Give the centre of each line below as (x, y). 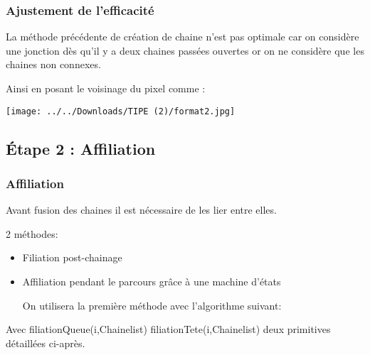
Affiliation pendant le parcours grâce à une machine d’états (152, 282)
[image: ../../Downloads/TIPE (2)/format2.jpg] (121, 111)
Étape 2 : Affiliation (81, 148)
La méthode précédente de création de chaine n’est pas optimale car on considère (183, 37)
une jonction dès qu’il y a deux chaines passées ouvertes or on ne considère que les (185, 50)
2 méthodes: (32, 233)
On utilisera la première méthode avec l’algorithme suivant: (152, 305)
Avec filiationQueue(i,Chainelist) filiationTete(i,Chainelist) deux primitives (168, 329)
